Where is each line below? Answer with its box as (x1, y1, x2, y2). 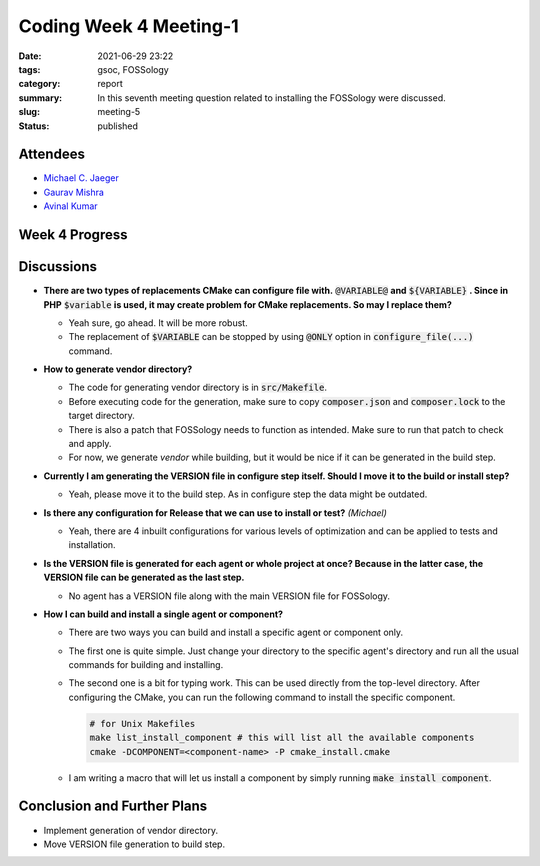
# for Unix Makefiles (89, 718, 196, 729)
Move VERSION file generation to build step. (43, 838, 225, 850)
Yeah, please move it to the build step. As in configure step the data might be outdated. (68, 488, 428, 500)
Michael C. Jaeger (43, 172, 119, 184)
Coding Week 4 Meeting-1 (18, 15, 239, 37)
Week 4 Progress (18, 226, 128, 243)
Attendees (18, 146, 85, 163)
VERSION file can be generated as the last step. (43, 571, 245, 584)
